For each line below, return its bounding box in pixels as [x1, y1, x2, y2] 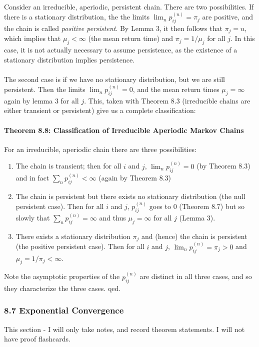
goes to [149, 200, 171, 211]
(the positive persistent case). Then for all [15, 241, 144, 251]
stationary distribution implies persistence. [4, 54, 135, 64]
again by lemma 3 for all [4, 95, 79, 105]
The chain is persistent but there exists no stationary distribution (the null [15, 190, 245, 201]
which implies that [4, 33, 61, 43]
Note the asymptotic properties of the [4, 271, 120, 281]
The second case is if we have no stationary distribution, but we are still [4, 74, 225, 84]
